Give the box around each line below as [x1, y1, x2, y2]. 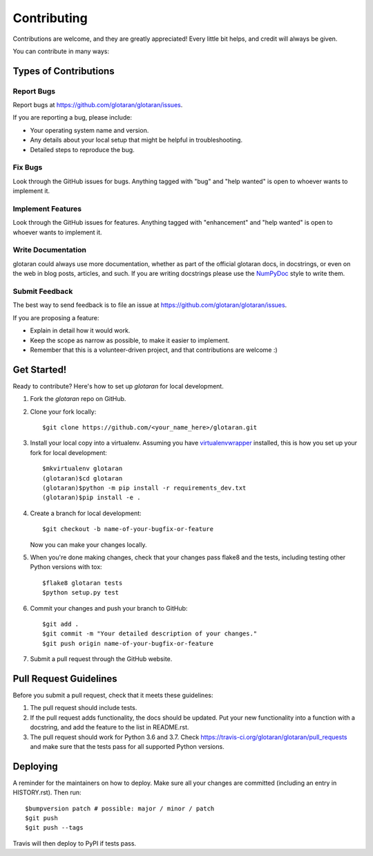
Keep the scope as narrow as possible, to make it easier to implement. [30, 336, 230, 344]
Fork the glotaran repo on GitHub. [30, 395, 126, 403]
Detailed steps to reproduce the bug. [30, 145, 135, 153]
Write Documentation [12, 245, 86, 255]
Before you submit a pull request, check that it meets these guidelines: [12, 691, 213, 699]
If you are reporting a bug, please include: [12, 113, 133, 122]
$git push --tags [25, 824, 84, 832]
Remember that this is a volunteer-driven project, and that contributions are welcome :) [30, 346, 278, 354]
